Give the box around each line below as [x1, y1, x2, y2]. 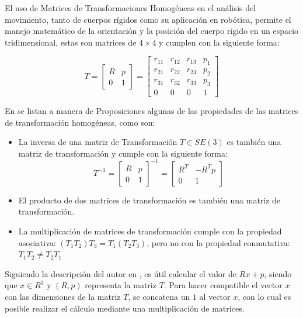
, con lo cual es [238, 290, 291, 302]
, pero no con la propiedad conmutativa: [147, 236, 290, 248]
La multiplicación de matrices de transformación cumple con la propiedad [18, 224, 282, 237]
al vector [199, 290, 231, 302]
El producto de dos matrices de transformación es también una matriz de [18, 193, 281, 206]
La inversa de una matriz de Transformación [18, 136, 177, 148]
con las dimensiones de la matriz [5, 290, 121, 302]
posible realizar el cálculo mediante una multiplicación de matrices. [5, 302, 245, 314]
